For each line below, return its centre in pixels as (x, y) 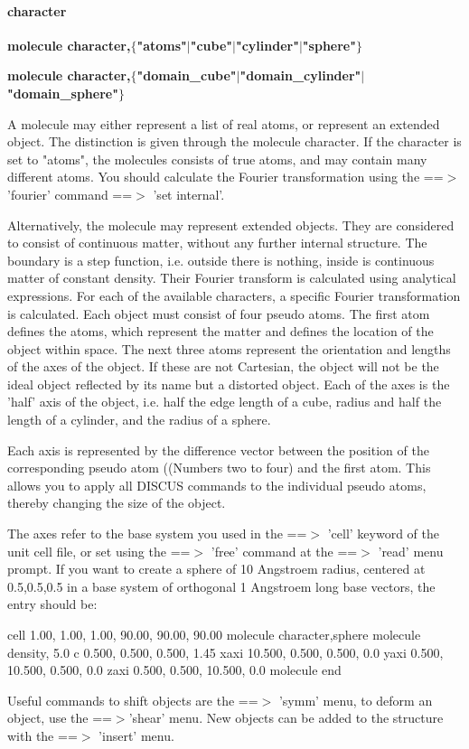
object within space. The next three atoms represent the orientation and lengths (229, 348)
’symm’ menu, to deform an (356, 700)
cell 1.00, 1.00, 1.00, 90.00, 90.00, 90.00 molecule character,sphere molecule (214, 635)
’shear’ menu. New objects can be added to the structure (286, 718)
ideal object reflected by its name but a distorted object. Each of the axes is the (229, 384)
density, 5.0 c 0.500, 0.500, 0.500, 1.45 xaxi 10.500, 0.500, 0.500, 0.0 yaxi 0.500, (225, 652)
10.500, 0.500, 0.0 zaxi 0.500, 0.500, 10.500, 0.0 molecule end (174, 670)
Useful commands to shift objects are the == (133, 700)
